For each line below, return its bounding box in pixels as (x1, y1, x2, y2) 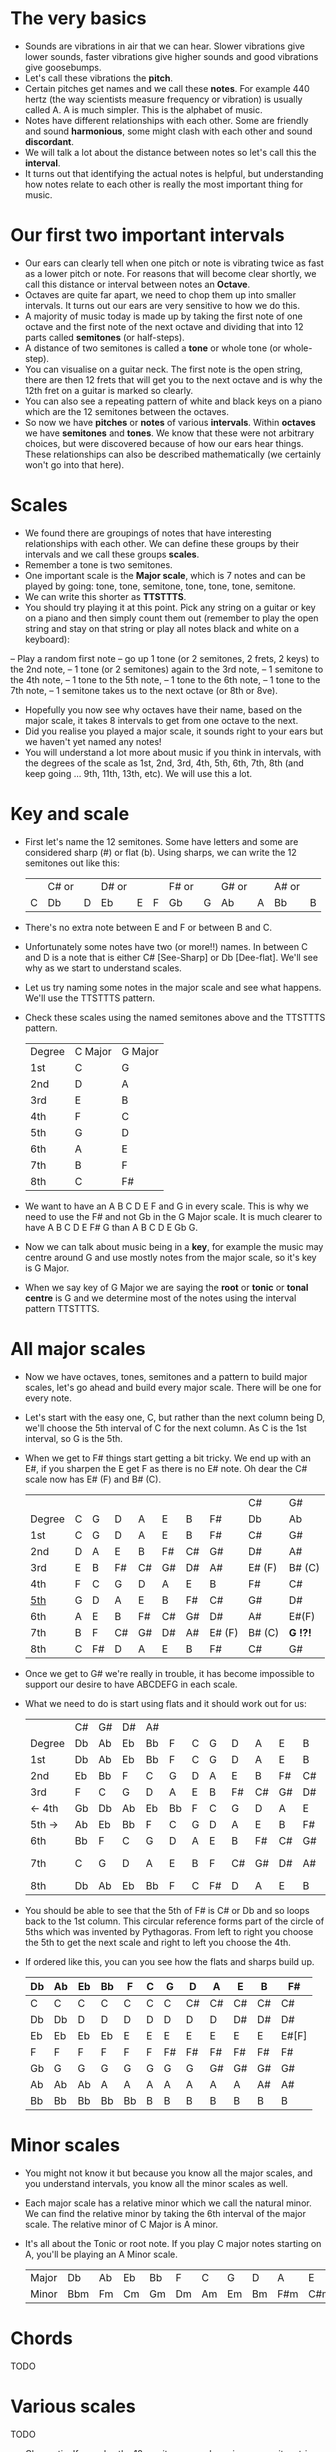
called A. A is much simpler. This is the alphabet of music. (24, 103, 263, 116)
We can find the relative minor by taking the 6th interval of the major (24, 2207, 307, 2219)
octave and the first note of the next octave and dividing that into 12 (24, 320, 304, 332)
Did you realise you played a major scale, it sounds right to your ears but (24, 725, 324, 737)
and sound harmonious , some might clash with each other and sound (24, 125, 313, 137)
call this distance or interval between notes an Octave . (24, 278, 251, 290)
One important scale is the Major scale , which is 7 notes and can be (24, 569, 306, 581)
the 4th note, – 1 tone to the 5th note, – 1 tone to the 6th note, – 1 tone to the (10, 673, 321, 686)
